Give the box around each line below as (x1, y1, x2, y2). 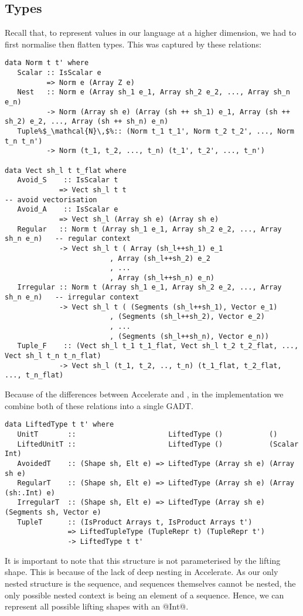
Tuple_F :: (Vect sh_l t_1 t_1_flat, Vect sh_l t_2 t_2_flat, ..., (17, 342, 299, 350)
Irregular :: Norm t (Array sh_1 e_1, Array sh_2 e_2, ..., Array (17, 283, 282, 292)
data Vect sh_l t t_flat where (5, 166, 127, 175)
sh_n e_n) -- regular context (5, 234, 131, 243)
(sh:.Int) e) (5, 488, 55, 497)
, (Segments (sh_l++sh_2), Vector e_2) (109, 312, 265, 321)
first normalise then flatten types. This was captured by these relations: (5, 38, 261, 50)
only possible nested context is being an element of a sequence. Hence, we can (5, 588, 284, 601)
